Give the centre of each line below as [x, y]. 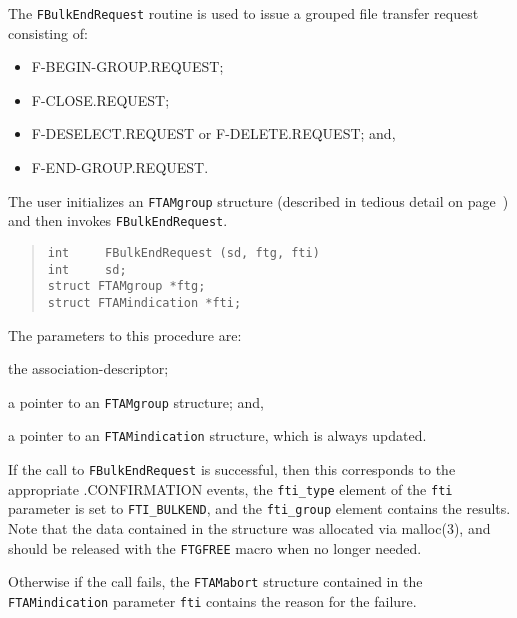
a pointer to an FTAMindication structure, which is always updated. [217, 435]
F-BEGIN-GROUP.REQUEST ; [127, 66]
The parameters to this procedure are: [125, 334]
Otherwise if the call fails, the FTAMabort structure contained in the [215, 581]
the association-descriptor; [88, 368]
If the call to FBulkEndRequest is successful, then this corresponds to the [232, 469]
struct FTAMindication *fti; [144, 302]
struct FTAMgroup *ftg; [126, 286]
